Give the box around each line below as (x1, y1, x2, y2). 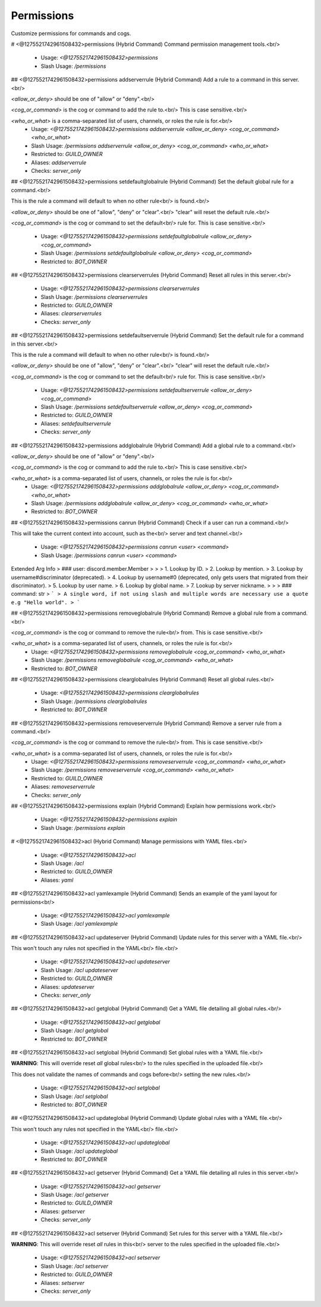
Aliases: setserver (40, 1279, 84, 1286)
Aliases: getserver (40, 1208, 86, 1215)
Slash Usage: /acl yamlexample (40, 920, 118, 928)
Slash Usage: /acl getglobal (40, 1027, 109, 1034)
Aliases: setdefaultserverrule (40, 420, 111, 427)
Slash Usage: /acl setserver (40, 1262, 108, 1269)
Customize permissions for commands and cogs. (11, 30, 131, 37)
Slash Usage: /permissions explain (40, 824, 125, 831)
